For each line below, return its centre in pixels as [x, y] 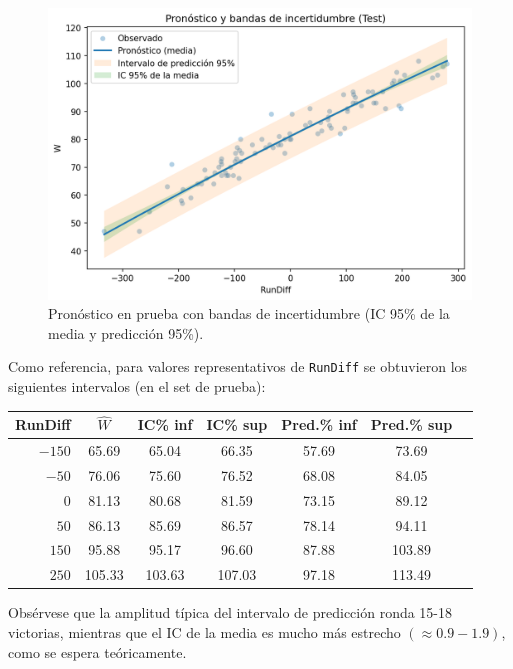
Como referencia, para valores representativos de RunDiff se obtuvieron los [238, 366]
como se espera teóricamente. [97, 651]
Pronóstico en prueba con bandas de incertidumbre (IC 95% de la [249, 313]
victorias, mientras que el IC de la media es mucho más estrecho [204, 632]
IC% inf [165, 424]
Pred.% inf [319, 424]
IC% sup [237, 424]
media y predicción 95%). [126, 332]
